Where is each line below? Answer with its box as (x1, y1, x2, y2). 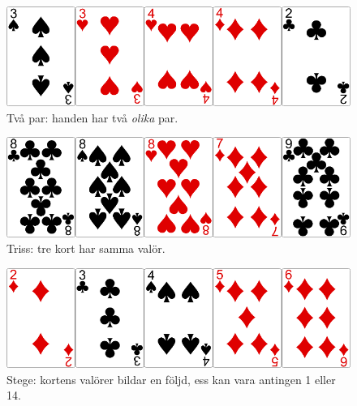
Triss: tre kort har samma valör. (6, 240, 166, 257)
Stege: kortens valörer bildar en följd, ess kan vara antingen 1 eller (6, 370, 336, 387)
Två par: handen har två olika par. (6, 109, 178, 126)
